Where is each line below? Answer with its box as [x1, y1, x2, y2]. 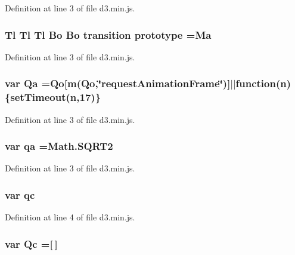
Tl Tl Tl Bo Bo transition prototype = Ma [5, 27, 212, 42]
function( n [235, 76, 287, 91]
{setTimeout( [5, 90, 70, 105]
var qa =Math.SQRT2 [5, 139, 113, 153]
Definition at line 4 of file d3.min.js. [5, 211, 135, 223]
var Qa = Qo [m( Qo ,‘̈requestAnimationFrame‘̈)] [5, 76, 231, 91]
